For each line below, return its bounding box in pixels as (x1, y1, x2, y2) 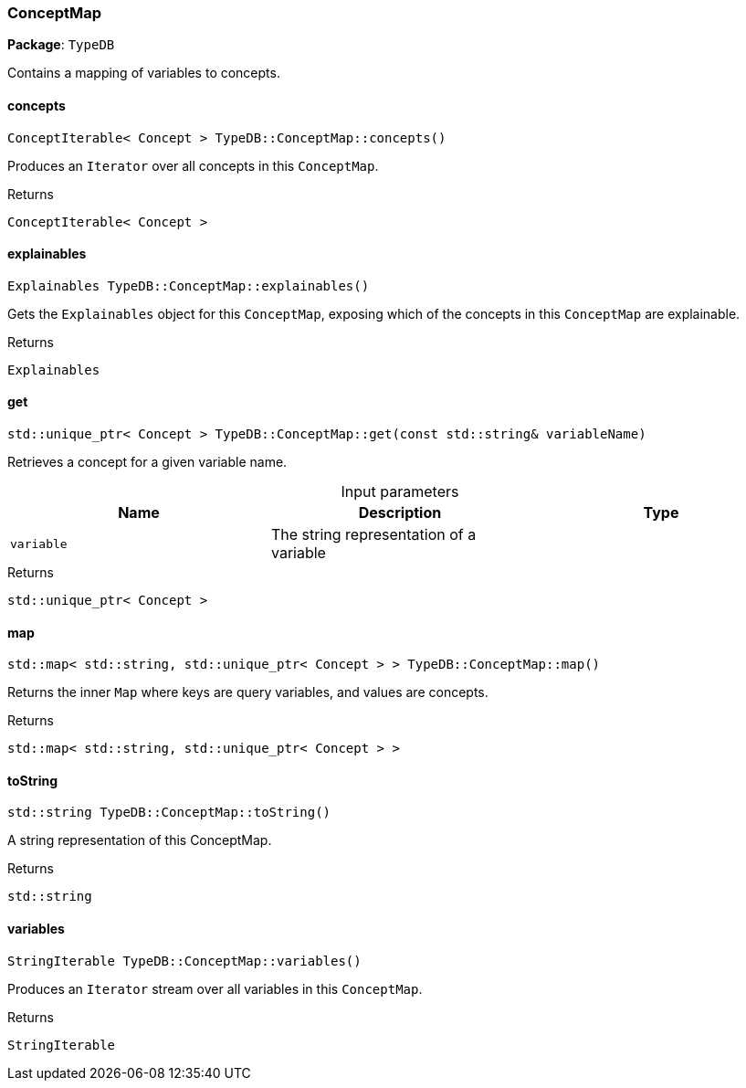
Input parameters (341, 482, 459, 502)
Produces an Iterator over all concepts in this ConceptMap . (7, 157, 379, 174)
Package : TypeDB (7, 37, 115, 53)
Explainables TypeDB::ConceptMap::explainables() (7, 278, 370, 293)
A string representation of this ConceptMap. (7, 832, 272, 849)
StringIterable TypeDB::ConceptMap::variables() (7, 953, 362, 968)
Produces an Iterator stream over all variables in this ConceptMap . (7, 980, 423, 997)
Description (358, 503, 442, 523)
